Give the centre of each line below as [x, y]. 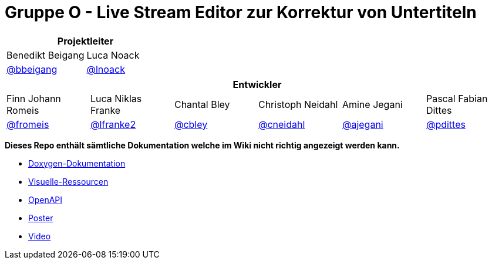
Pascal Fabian [457, 98]
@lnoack [106, 69]
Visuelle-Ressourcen [68, 181]
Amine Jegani [372, 104]
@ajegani [363, 124]
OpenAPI [46, 199]
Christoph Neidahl [298, 104]
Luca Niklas [116, 98]
